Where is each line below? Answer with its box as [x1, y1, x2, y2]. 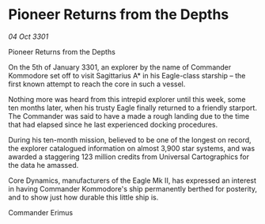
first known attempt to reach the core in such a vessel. [8, 79, 186, 89]
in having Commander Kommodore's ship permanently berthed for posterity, [8, 184, 257, 193]
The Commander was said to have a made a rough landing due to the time [8, 111, 250, 120]
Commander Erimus [8, 207, 74, 217]
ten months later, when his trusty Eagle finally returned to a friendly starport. [8, 103, 257, 112]
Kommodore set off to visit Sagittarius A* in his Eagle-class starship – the [8, 70, 246, 80]
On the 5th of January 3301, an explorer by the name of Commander [8, 62, 232, 72]
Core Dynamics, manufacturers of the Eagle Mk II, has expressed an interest [8, 176, 257, 185]
